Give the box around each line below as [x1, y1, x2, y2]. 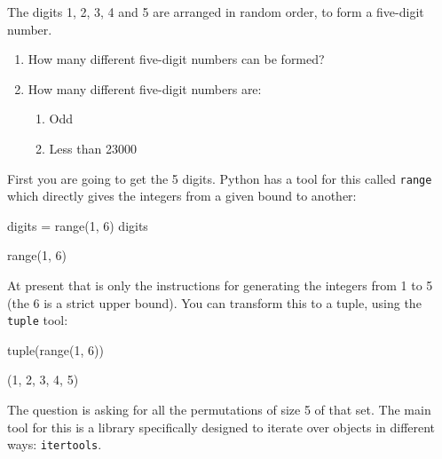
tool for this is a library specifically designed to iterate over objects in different [7, 417, 436, 436]
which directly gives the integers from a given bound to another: [7, 186, 357, 205]
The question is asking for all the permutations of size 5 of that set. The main [7, 400, 431, 419]
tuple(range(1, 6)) [7, 340, 104, 359]
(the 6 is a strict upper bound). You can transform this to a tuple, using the [7, 293, 422, 312]
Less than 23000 [49, 138, 137, 157]
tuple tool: [7, 311, 68, 329]
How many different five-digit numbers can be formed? [28, 50, 325, 68]
